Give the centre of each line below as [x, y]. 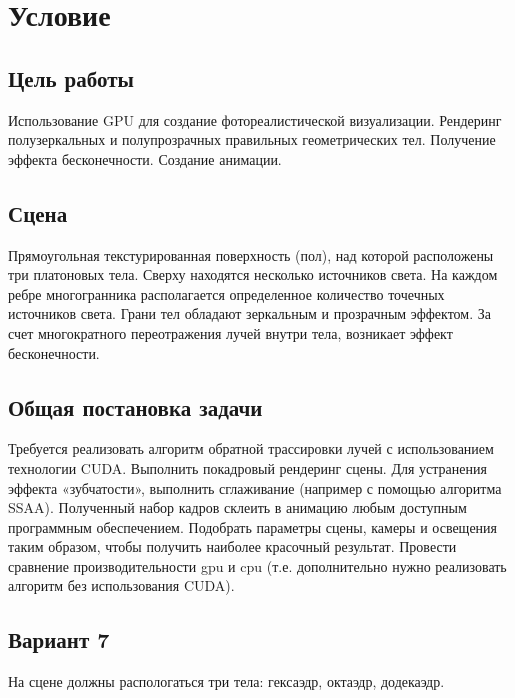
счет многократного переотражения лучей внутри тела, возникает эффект [230, 332]
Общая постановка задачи [135, 406]
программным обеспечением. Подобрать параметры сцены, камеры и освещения [253, 526]
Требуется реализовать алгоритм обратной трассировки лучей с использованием [251, 448]
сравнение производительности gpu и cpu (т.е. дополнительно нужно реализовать [257, 565]
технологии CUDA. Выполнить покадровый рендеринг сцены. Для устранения [247, 467]
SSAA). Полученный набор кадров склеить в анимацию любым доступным [237, 507]
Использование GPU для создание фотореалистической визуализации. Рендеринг [255, 119]
